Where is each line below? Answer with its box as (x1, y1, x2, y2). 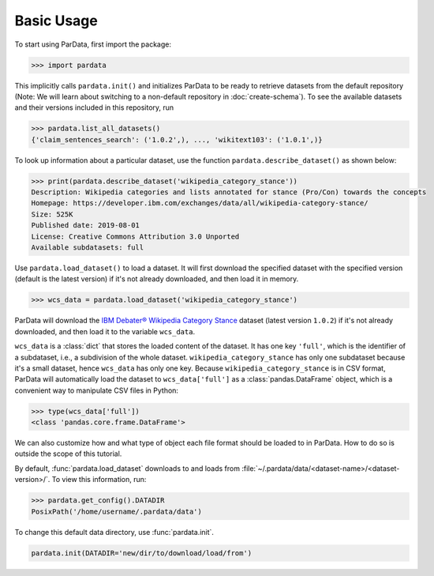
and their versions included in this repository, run (14, 103, 174, 112)
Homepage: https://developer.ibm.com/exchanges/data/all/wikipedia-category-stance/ (31, 198, 369, 208)
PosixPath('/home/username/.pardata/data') (31, 506, 203, 516)
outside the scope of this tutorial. (14, 449, 122, 458)
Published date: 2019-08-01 (31, 221, 140, 230)
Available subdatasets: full (31, 243, 144, 252)
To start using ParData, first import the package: (14, 40, 172, 49)
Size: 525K (31, 209, 73, 219)
